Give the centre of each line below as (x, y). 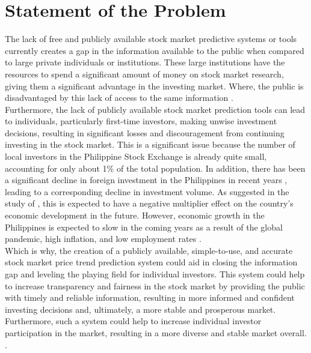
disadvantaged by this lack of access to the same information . (119, 98)
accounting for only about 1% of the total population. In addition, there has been (155, 168)
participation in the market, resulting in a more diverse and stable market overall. (156, 332)
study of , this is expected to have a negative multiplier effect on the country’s (149, 203)
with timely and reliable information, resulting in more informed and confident (150, 297)
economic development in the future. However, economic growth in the (135, 215)
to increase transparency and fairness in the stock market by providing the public (155, 285)
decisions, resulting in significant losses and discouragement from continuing (145, 132)
